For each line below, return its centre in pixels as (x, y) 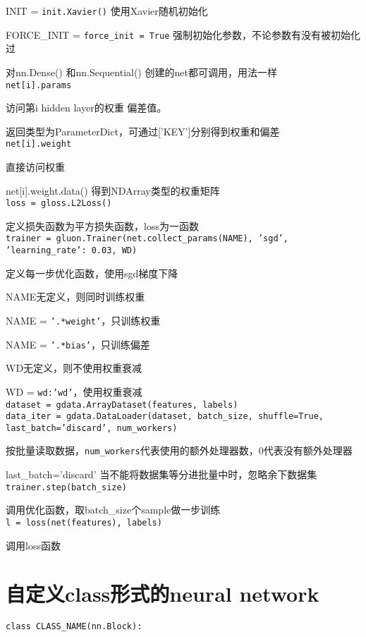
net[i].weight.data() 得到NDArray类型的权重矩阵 (113, 190)
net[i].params (39, 85)
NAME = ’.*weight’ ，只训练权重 (83, 320)
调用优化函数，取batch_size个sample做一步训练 (113, 510)
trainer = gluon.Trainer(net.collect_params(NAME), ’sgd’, (147, 239)
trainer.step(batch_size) (66, 487)
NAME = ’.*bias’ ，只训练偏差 (78, 344)
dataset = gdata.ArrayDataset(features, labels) (122, 405)
